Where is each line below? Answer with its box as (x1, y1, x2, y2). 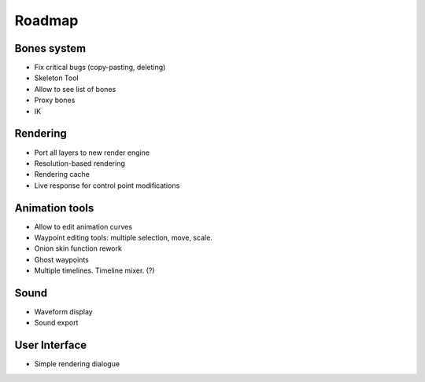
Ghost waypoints (34, 255, 90, 264)
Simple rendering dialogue (34, 359, 120, 369)
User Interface (14, 339, 87, 352)
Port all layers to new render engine (34, 148, 150, 157)
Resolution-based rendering (34, 158, 125, 168)
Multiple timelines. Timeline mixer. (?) (34, 266, 155, 275)
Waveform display (34, 307, 94, 317)
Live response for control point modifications (34, 181, 180, 190)
